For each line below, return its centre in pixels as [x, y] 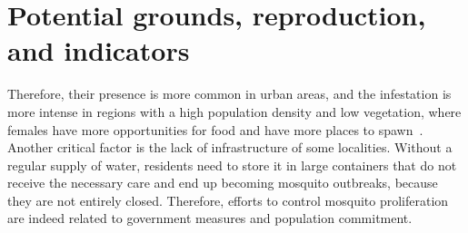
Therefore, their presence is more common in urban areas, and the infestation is [229, 94]
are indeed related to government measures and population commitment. [210, 218]
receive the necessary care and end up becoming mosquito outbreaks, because [223, 183]
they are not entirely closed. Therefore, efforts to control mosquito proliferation [228, 200]
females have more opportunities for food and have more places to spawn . [215, 129]
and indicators [99, 50]
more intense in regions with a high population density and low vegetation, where [234, 111]
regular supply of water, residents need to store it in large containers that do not [232, 165]
